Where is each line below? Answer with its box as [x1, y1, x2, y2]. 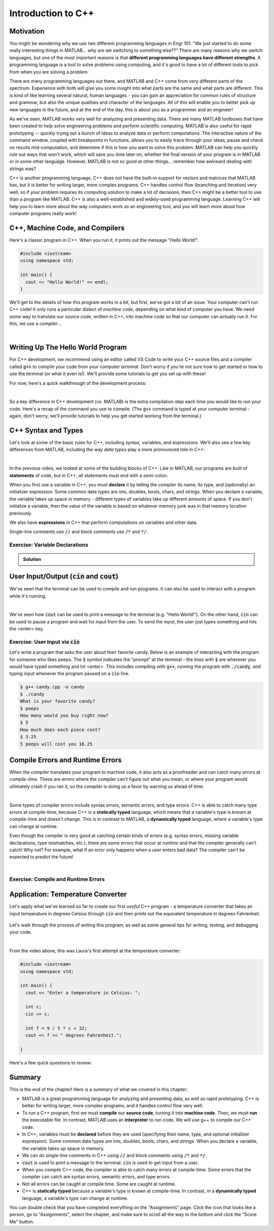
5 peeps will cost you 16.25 [20, 741, 93, 747]
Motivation [9, 27, 45, 36]
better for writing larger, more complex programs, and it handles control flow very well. [22, 1103, 203, 1109]
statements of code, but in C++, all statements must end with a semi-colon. [9, 472, 168, 478]
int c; [25, 1004, 42, 1010]
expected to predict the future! [9, 854, 74, 860]
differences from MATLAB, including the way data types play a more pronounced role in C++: [9, 447, 205, 453]
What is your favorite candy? [20, 698, 95, 704]
